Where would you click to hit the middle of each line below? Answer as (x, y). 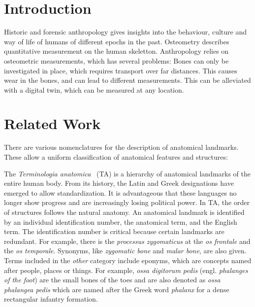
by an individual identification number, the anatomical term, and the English (121, 222)
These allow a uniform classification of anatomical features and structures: (116, 157)
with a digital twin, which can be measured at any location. (94, 89)
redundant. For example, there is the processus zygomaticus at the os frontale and (127, 241)
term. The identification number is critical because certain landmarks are (114, 231)
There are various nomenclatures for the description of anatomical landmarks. (121, 147)
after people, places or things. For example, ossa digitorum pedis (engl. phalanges (126, 270)
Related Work (52, 123)
